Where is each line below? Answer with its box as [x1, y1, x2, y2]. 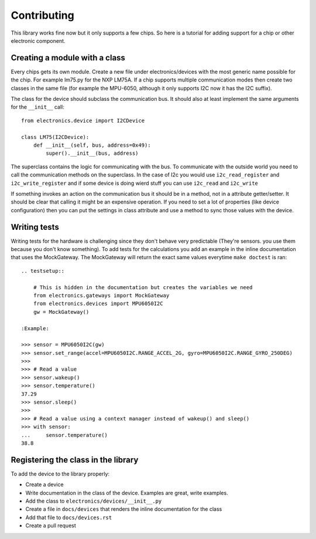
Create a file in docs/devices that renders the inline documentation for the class [25, 506, 222, 513]
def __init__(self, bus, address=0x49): [33, 141, 152, 148]
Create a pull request [25, 522, 76, 529]
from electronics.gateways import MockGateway [33, 292, 170, 299]
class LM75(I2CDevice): [21, 134, 90, 140]
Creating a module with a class [11, 53, 126, 63]
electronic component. [11, 37, 66, 44]
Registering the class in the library [11, 455, 139, 465]
